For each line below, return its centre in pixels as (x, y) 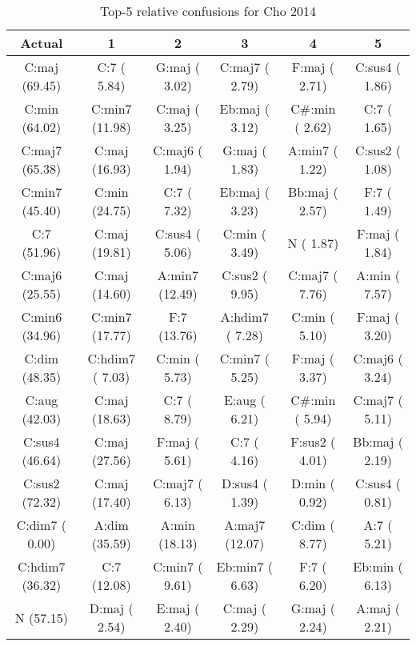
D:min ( (313, 483)
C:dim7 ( (41, 525)
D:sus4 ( (244, 483)
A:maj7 (245, 525)
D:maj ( (111, 608)
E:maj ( (178, 608)
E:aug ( (244, 400)
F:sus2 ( (313, 441)
